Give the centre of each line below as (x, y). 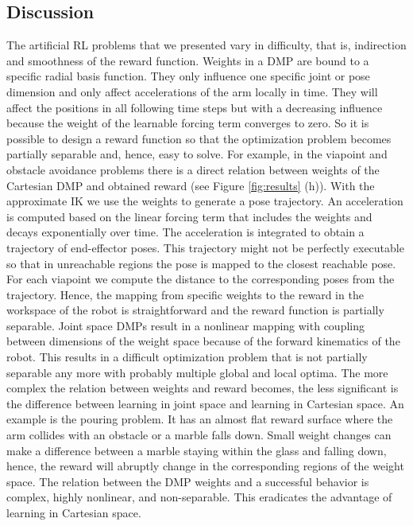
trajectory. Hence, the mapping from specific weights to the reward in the (185, 294)
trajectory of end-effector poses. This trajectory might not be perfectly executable (205, 247)
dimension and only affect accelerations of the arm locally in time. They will (192, 91)
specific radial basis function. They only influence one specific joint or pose (188, 76)
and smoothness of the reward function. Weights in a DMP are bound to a (188, 60)
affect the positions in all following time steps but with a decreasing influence (195, 107)
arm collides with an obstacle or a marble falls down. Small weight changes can (199, 435)
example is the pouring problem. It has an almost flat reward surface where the (200, 419)
